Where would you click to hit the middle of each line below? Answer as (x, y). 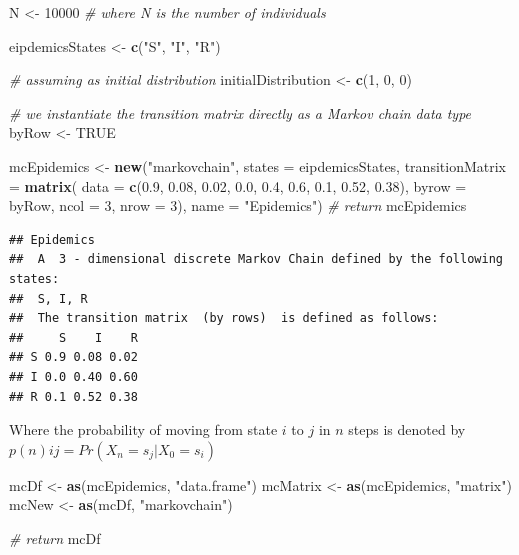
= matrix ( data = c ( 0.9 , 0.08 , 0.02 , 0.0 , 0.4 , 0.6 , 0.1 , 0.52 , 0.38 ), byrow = (238, 185)
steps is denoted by (407, 429)
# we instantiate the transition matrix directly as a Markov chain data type (240, 112)
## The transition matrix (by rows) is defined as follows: (224, 318)
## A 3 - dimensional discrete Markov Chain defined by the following (256, 259)
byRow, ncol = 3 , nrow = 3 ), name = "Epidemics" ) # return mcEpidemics (238, 205)
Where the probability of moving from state (143, 429)
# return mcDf (55, 537)
